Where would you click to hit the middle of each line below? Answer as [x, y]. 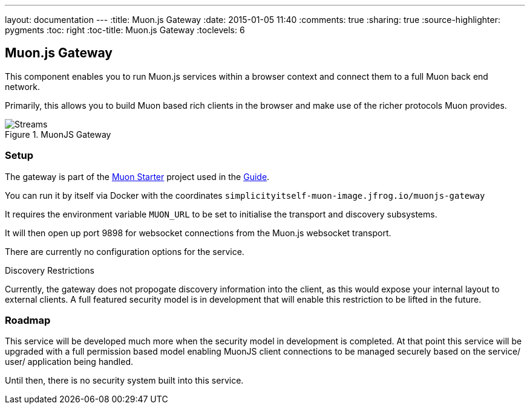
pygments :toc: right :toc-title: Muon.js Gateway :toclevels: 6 [125, 30]
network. [23, 86]
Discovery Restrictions [50, 270]
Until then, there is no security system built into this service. [124, 381]
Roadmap [28, 320]
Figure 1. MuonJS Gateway [58, 134]
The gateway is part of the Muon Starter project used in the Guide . [137, 176]
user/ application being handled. [69, 362]
